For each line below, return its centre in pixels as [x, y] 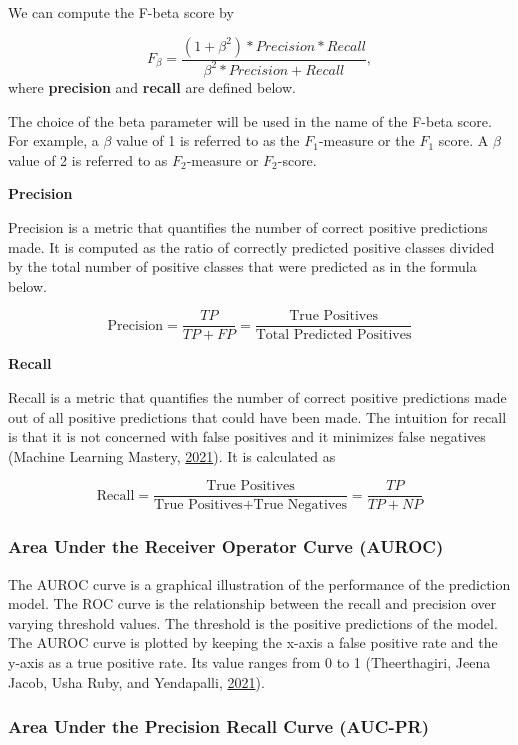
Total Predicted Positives [333, 335]
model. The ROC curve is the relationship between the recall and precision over [252, 603]
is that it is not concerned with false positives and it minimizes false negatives [247, 436]
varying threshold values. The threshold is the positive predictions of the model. [253, 622]
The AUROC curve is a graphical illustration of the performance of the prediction [259, 583]
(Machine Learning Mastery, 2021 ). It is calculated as [172, 455]
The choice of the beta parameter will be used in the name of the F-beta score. [250, 120]
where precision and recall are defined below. [152, 86]
